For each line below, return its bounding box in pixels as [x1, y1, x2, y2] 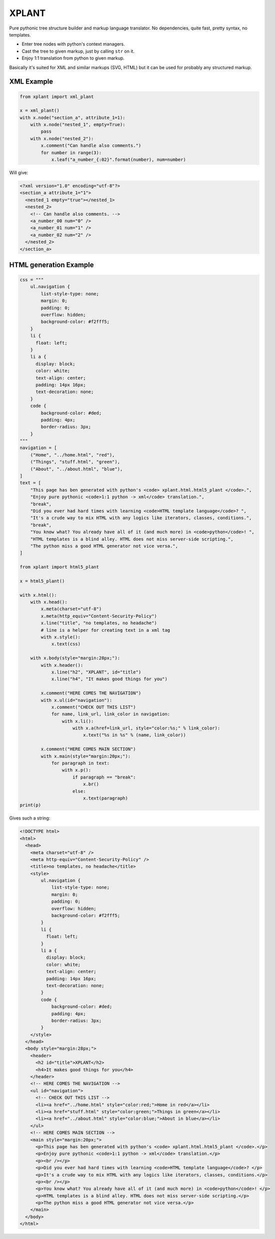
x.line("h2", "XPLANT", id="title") [51, 669, 141, 675]
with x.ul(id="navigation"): [40, 697, 112, 703]
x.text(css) [51, 641, 81, 647]
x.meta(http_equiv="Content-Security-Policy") [40, 613, 157, 619]
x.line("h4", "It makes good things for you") [51, 676, 167, 682]
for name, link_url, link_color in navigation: [51, 711, 170, 717]
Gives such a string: [9, 815, 50, 821]
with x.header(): [40, 662, 83, 668]
